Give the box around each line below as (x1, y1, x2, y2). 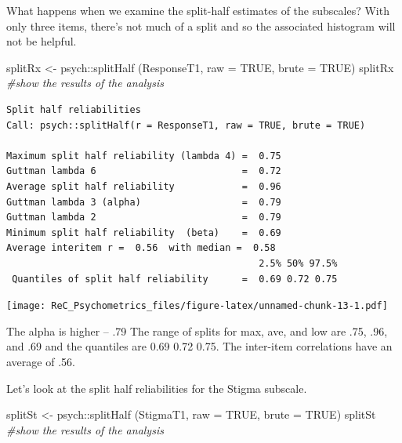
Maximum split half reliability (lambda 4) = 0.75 (6, 150, 281, 162)
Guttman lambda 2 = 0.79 (6, 212, 281, 223)
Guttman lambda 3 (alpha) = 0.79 (6, 196, 281, 208)
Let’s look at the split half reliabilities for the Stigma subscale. (6, 379, 307, 396)
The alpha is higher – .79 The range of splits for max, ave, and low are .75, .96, (6, 322, 388, 339)
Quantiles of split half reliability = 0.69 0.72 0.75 (12, 273, 338, 285)
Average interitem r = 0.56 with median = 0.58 (6, 242, 276, 254)
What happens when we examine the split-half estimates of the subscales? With (6, 2, 389, 18)
